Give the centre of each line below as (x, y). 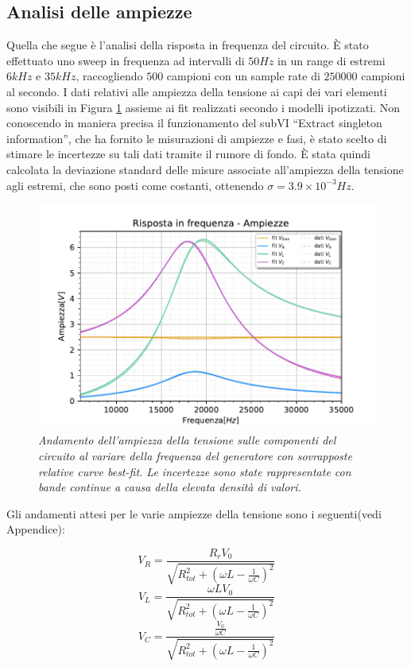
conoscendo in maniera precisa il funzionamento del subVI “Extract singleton (194, 123)
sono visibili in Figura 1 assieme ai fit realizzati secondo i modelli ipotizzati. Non (203, 107)
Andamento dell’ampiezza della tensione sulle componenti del (187, 440)
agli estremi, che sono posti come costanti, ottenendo (135, 185)
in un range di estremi (332, 60)
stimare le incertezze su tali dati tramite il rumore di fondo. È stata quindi (188, 154)
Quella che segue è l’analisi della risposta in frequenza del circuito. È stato (188, 45)
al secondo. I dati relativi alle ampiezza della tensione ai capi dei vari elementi (197, 91)
